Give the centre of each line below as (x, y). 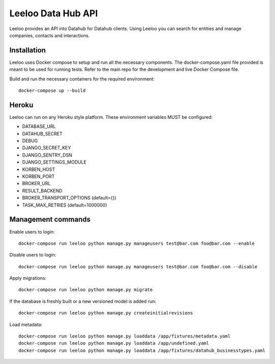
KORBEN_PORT (38, 176)
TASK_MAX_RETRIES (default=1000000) (65, 205)
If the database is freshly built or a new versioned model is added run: (83, 301)
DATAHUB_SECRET (43, 134)
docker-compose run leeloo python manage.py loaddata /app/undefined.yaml (114, 343)
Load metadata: (26, 324)
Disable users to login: (33, 255)
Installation (28, 50)
